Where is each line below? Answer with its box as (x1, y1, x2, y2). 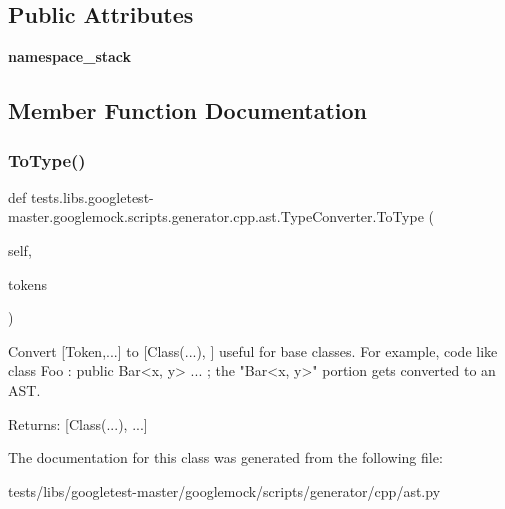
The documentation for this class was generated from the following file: (8, 447, 443, 468)
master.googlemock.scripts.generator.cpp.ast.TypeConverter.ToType (8, 206, 424, 227)
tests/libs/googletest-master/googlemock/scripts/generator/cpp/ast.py (8, 480, 441, 501)
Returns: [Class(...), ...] (8, 413, 148, 434)
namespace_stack (8, 46, 132, 67)
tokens (8, 273, 47, 294)
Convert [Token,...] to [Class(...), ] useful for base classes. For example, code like (8, 340, 498, 361)
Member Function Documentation (8, 95, 368, 126)
